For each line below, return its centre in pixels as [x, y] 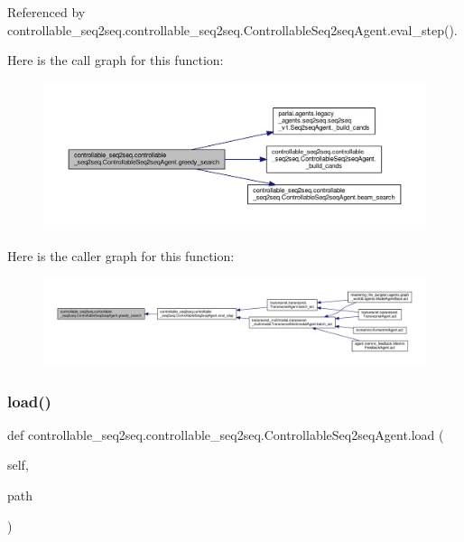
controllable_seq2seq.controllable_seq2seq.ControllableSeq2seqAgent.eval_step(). [232, 29]
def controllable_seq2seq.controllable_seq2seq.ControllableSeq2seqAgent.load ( [226, 434]
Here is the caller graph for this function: [121, 255]
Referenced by [46, 12]
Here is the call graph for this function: [116, 60]
